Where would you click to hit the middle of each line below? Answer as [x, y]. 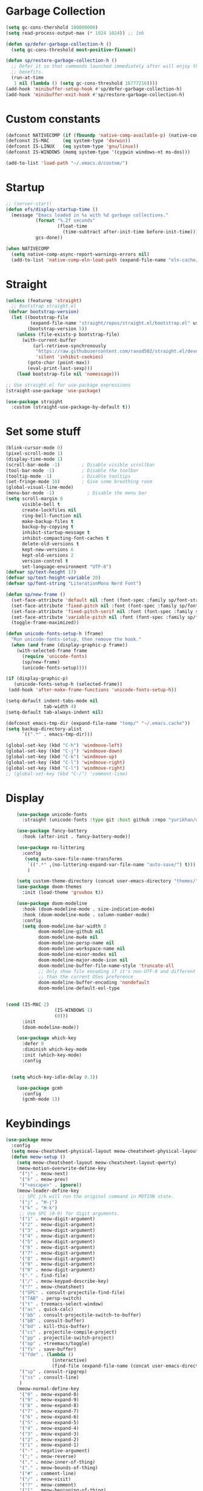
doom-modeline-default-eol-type [79, 988]
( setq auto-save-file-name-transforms [73, 859]
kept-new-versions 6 [48, 549]
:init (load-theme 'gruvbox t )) [62, 893]
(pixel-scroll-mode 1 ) [34, 454]
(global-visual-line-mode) [40, 488]
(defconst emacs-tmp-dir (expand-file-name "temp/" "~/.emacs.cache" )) [98, 723]
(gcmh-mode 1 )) [41, 1099]
